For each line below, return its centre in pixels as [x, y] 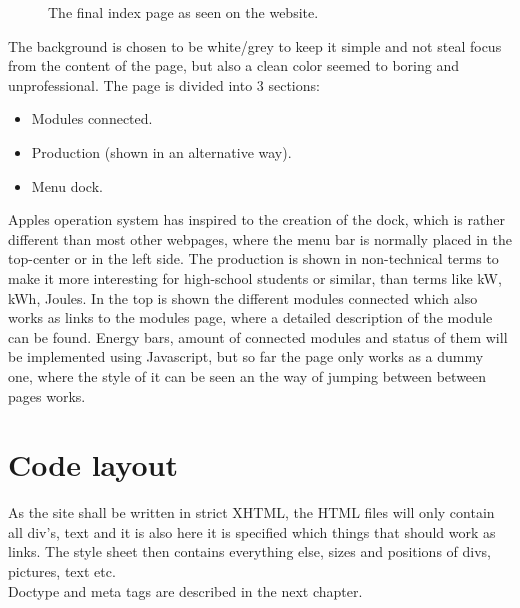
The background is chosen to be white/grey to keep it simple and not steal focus [255, 45]
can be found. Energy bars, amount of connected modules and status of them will [258, 336]
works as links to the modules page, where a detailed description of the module [250, 317]
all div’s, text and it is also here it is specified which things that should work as [252, 531]
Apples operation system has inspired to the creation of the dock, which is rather [256, 219]
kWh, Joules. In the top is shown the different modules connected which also [243, 297]
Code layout [93, 464]
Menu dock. [67, 185]
